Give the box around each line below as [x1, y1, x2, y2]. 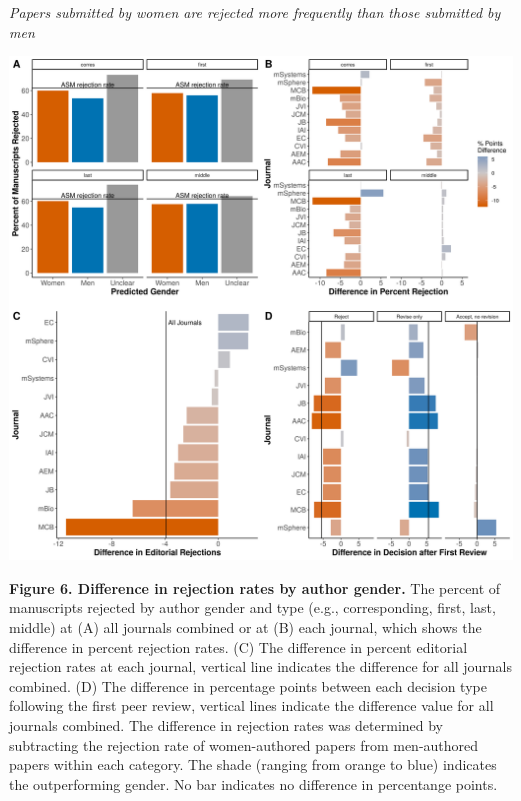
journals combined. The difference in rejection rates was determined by [9, 714, 444, 735]
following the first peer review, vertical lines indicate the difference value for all [9, 695, 494, 716]
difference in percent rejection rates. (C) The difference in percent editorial [9, 636, 468, 657]
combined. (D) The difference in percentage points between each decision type [9, 675, 487, 696]
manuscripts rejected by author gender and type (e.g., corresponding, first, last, [9, 597, 496, 618]
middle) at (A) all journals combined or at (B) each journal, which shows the [9, 616, 482, 637]
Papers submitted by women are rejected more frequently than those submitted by [9, 2, 501, 22]
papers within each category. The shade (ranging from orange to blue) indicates [9, 754, 497, 775]
